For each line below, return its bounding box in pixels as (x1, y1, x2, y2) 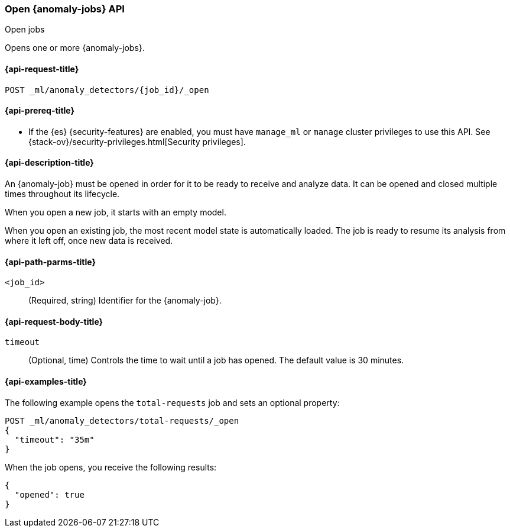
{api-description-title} (5, 157, 94, 168)
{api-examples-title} (5, 376, 87, 387)
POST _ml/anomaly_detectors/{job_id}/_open (5, 85, 209, 95)
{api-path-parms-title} (5, 256, 96, 267)
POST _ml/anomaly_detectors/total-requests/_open (5, 415, 239, 425)
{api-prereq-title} (5, 105, 75, 116)
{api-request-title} (5, 63, 79, 74)
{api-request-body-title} (5, 316, 103, 327)
